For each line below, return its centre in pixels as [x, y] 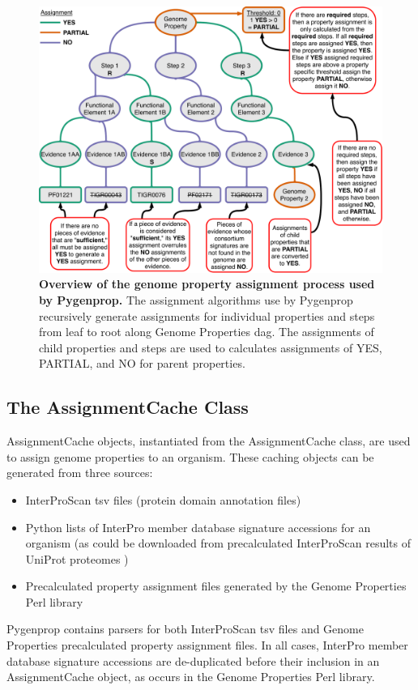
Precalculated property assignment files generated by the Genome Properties [216, 586]
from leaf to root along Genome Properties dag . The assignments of [207, 332]
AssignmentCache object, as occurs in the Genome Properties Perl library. [191, 677]
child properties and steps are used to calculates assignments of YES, [211, 347]
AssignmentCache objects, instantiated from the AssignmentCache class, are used [209, 441]
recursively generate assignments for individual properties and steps [207, 315]
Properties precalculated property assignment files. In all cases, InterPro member [207, 645]
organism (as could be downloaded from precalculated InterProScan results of [218, 543]
